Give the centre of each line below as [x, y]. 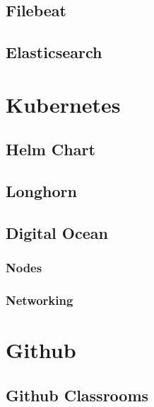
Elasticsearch [54, 52]
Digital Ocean [57, 232]
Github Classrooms [77, 395]
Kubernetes [63, 104]
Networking [40, 300]
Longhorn [41, 191]
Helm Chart [51, 149]
